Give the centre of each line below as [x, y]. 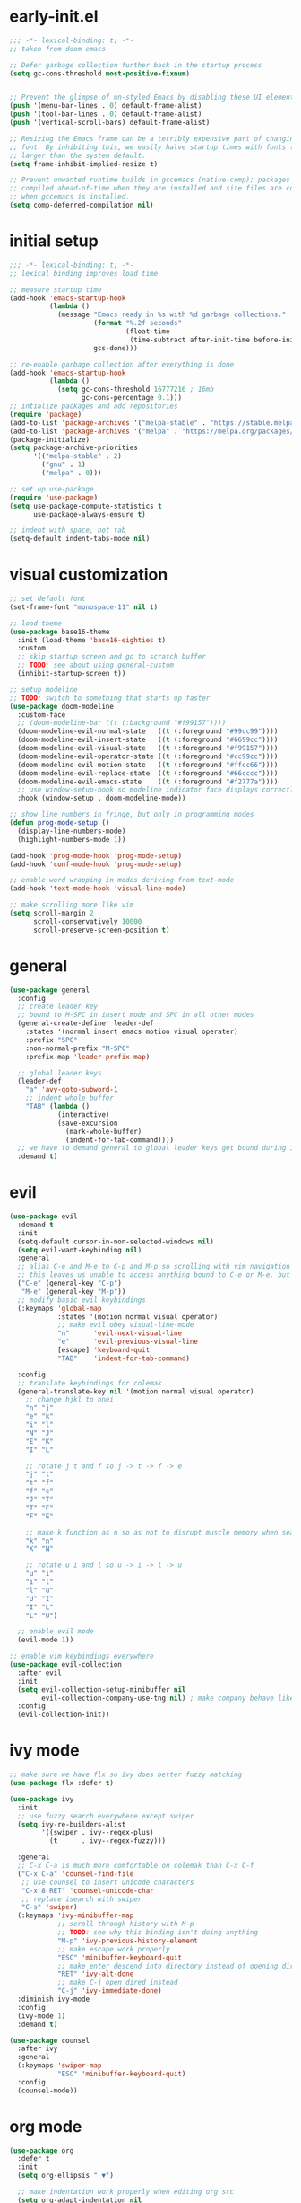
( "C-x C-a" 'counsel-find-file [76, 1874]
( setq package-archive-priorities [74, 448]
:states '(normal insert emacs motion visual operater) [132, 1031]
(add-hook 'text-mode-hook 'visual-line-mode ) [98, 889]
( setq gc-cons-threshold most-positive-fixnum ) [100, 74]
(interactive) [83, 1115]
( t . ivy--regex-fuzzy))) [107, 1841]
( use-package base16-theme [60, 632]
